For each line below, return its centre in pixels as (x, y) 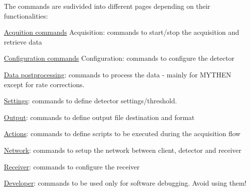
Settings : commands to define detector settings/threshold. (91, 101)
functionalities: (26, 15)
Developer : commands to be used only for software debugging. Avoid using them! (125, 183)
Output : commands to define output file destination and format (99, 117)
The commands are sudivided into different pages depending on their (107, 6)
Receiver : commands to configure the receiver (72, 166)
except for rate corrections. (44, 84)
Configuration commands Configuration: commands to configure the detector (119, 58)
